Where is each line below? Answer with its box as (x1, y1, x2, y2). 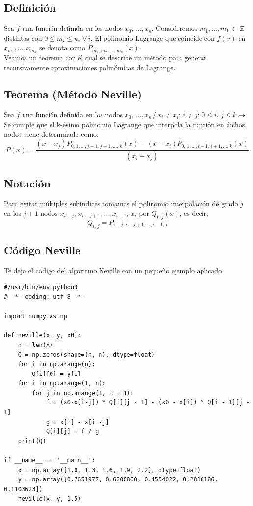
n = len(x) (18, 341, 53, 348)
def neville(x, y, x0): (4, 332, 81, 339)
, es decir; (179, 208, 208, 218)
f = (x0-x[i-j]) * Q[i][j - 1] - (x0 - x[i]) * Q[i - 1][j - (46, 399, 250, 406)
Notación (4, 175, 51, 190)
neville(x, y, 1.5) (18, 495, 81, 503)
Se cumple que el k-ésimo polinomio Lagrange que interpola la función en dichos (4, 119, 245, 130)
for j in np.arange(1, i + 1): (32, 389, 134, 397)
